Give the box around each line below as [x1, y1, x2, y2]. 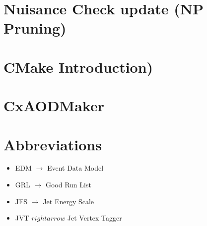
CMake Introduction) [3, 56, 153, 77]
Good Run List [45, 180, 91, 190]
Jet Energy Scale [43, 196, 94, 206]
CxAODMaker [3, 95, 104, 116]
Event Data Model [47, 163, 104, 173]
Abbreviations [3, 134, 102, 154]
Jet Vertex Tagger [67, 213, 122, 223]
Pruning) [3, 18, 67, 38]
